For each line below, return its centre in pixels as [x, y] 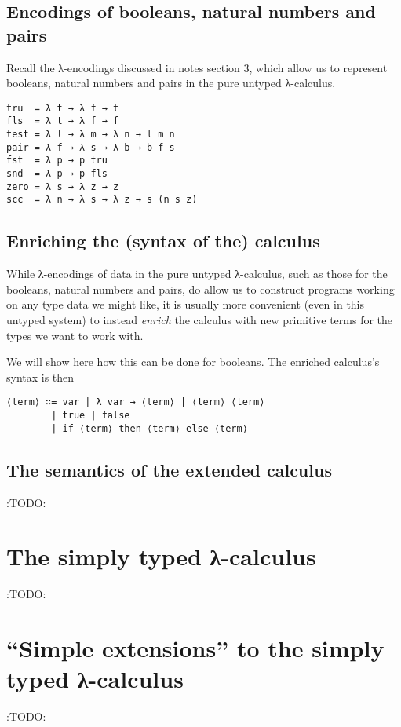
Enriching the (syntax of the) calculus [163, 241]
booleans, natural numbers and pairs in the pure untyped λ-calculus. [171, 83]
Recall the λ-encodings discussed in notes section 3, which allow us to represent [197, 67]
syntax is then [40, 376]
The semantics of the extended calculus [169, 469]
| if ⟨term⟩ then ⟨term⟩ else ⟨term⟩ [149, 428]
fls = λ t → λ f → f [63, 121]
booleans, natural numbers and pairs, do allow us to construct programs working [200, 289]
